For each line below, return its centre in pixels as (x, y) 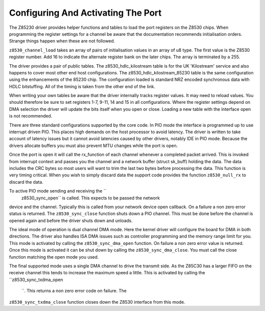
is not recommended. (31, 116)
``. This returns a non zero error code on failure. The (74, 291)
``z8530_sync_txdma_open (36, 280)
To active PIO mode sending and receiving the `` (58, 191)
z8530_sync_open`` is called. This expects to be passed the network (91, 198)
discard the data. (26, 182)
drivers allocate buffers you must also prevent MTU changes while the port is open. (93, 145)
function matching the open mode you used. (54, 257)
